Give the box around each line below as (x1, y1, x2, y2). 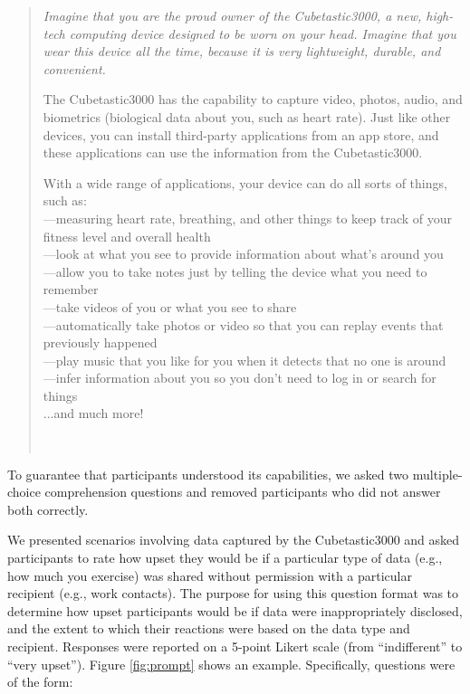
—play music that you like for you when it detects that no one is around (43, 350, 446, 369)
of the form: (7, 672, 73, 691)
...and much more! (43, 404, 144, 423)
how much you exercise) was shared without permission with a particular (7, 566, 413, 585)
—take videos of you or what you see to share (43, 297, 297, 316)
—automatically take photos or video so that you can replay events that (43, 315, 444, 334)
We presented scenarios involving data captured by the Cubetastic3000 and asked (7, 530, 460, 549)
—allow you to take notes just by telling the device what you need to (43, 261, 427, 280)
